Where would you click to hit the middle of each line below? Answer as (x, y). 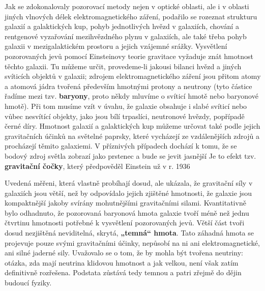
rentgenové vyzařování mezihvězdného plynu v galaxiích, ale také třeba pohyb (126, 36)
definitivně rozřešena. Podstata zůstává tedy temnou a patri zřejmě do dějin (123, 272)
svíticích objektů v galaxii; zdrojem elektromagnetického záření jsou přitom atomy (133, 76)
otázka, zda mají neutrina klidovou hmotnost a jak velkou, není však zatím (122, 262)
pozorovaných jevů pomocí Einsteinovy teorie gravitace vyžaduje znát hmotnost (129, 56)
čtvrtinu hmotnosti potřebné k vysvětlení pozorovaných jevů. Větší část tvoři (125, 223)
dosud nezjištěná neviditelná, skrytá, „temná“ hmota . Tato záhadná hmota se (129, 233)
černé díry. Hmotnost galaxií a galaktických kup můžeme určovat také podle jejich (132, 126)
